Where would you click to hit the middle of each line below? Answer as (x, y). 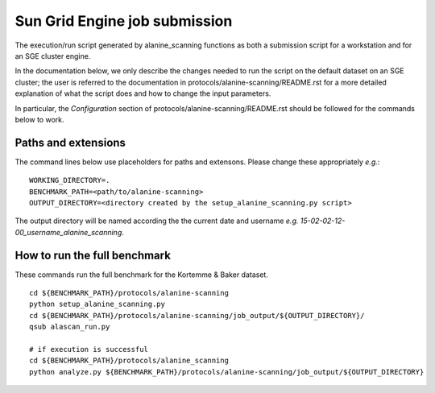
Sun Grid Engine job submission (124, 21)
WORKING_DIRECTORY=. (70, 180)
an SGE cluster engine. (53, 56)
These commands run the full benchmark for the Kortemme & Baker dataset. (142, 275)
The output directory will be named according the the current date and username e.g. (157, 221)
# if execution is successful (89, 349)
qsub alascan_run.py (70, 327)
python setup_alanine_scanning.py (97, 304)
